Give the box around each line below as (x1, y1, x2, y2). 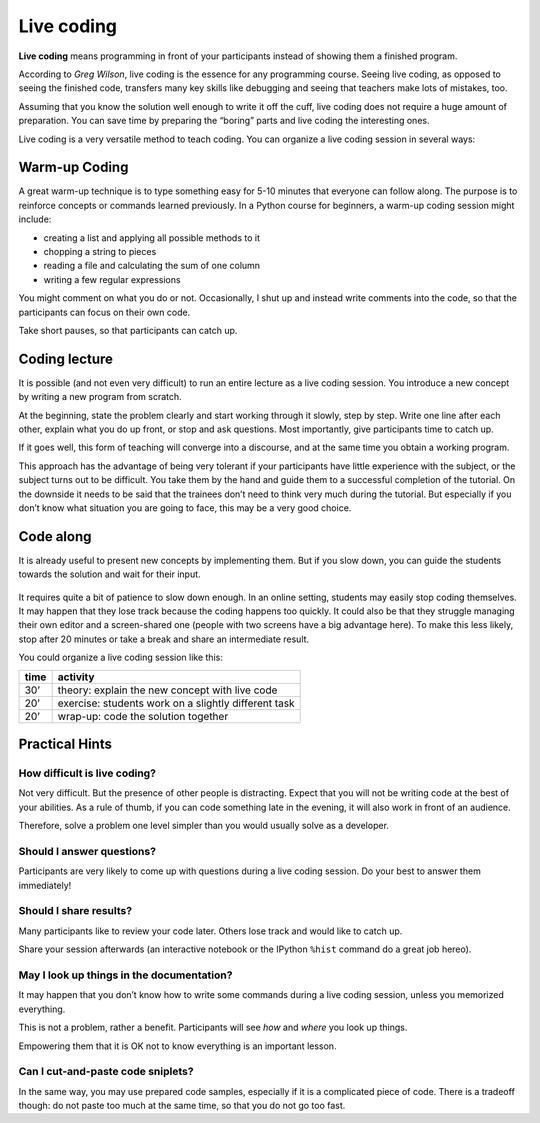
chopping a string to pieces (43, 245, 157, 257)
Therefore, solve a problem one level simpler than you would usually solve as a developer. (18, 820, 390, 832)
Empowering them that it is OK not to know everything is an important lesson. (18, 1040, 337, 1052)
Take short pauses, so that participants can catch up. (18, 324, 238, 336)
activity (57, 670, 95, 684)
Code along (18, 528, 92, 545)
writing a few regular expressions (43, 273, 181, 285)
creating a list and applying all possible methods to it (43, 231, 260, 244)
